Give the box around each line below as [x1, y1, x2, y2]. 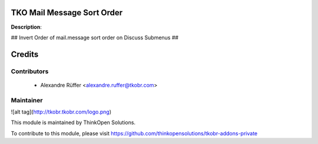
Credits [11, 49, 39, 59]
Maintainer [11, 96, 43, 104]
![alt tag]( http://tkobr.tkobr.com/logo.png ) [11, 108, 112, 115]
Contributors [11, 67, 49, 76]
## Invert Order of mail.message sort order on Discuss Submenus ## [11, 34, 179, 41]
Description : [11, 23, 42, 30]
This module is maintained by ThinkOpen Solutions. [11, 119, 135, 126]
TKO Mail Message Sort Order [11, 8, 123, 18]
